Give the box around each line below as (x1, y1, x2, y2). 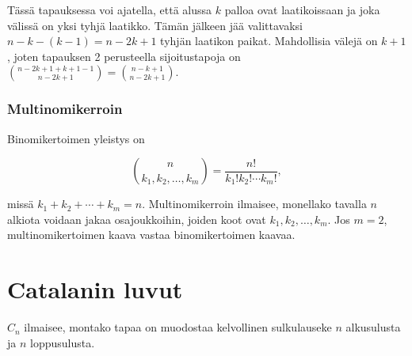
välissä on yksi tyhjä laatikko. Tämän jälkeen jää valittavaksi (7, 17, 303, 33)
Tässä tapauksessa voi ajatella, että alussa (7, 2, 212, 17)
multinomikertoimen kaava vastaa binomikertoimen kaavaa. (7, 226, 296, 243)
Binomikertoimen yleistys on (7, 130, 145, 146)
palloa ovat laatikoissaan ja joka (224, 2, 380, 17)
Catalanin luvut (7, 273, 183, 305)
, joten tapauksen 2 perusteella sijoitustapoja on (7, 47, 241, 64)
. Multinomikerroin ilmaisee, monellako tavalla (142, 195, 367, 212)
